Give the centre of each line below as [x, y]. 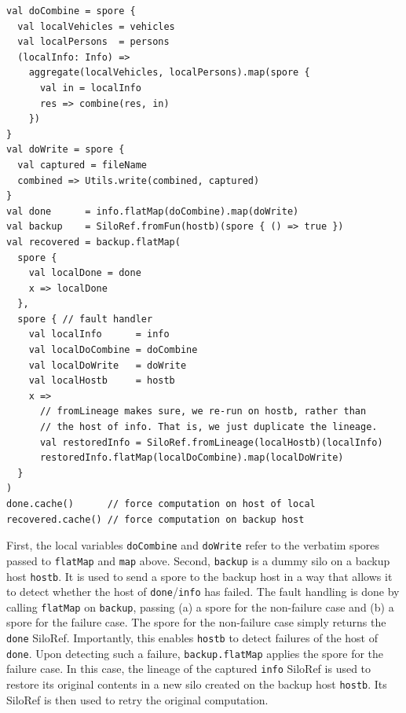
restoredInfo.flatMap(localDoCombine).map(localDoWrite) [192, 458]
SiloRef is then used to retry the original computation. [137, 699]
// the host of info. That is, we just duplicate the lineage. [208, 427]
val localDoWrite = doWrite [108, 365]
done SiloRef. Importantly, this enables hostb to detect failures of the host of [192, 638]
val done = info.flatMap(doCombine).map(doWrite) [153, 211]
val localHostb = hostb [102, 381]
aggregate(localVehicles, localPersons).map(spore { [169, 73]
